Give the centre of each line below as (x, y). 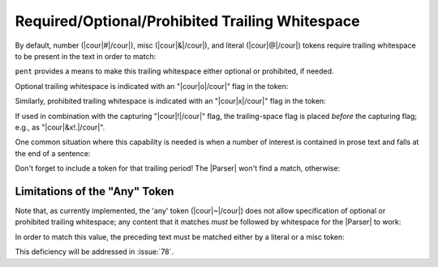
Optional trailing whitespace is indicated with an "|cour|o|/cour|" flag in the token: (152, 86)
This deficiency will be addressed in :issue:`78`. (94, 252)
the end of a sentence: (53, 153)
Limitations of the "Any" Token (94, 191)
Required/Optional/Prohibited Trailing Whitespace (187, 21)
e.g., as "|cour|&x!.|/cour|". (60, 127)
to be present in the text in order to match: (86, 56)
